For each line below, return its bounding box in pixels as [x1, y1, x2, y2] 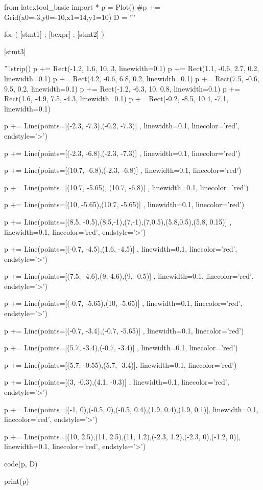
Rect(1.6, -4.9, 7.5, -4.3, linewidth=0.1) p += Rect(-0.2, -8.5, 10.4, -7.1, [4, 93, 229, 104]
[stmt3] [4, 46, 26, 56]
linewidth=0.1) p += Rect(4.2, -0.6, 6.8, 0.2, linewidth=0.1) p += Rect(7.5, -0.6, [4, 73, 259, 83]
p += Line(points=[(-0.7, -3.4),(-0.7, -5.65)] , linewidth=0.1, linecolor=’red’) [4, 325, 244, 336]
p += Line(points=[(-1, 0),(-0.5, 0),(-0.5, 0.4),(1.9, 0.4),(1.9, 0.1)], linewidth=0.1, [4, 404, 259, 414]
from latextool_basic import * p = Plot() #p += [4, 2, 160, 12]
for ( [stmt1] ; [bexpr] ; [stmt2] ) [4, 29, 104, 39]
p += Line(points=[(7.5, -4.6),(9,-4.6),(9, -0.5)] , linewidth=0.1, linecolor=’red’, [4, 271, 254, 281]
